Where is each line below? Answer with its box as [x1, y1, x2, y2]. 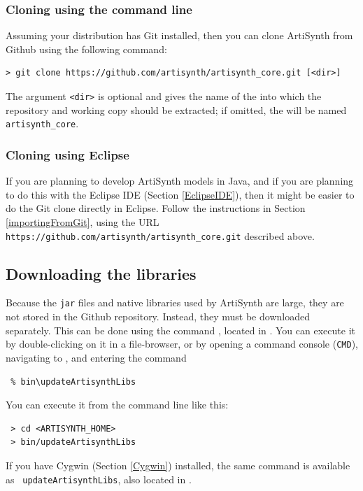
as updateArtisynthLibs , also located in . [6, 471, 192, 486]
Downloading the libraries [6, 262, 197, 284]
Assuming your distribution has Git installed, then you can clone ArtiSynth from [6, 28, 353, 43]
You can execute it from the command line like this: [6, 397, 229, 412]
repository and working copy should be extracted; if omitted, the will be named [6, 102, 347, 117]
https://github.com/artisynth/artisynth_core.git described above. [6, 228, 315, 243]
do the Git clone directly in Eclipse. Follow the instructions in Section [6, 201, 306, 215]
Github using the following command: [6, 41, 167, 56]
